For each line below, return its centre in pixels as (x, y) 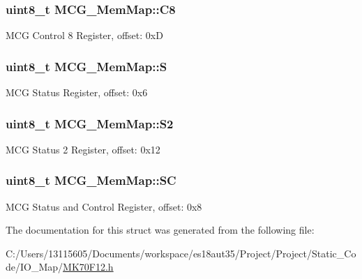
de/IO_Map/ (35, 267)
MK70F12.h (88, 267)
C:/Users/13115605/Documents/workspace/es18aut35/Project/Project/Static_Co (181, 253)
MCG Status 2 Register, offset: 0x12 (83, 149)
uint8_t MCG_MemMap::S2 (90, 123)
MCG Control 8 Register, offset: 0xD (84, 35)
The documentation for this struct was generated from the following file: (160, 230)
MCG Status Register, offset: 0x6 (77, 92)
